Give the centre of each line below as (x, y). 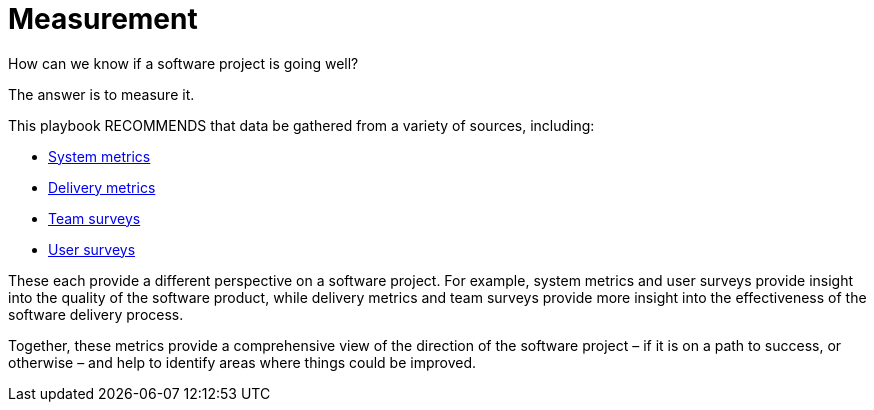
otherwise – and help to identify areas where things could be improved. (242, 362)
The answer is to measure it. (101, 94)
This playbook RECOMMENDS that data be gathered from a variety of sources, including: (301, 125)
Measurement (103, 19)
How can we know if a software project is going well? (183, 63)
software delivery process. (96, 314)
